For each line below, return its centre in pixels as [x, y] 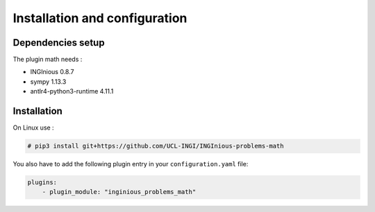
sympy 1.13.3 [48, 81]
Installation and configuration [100, 18]
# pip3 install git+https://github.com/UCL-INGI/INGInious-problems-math [156, 146]
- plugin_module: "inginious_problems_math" [119, 192]
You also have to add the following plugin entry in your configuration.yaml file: [131, 164]
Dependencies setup [59, 43]
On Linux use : [34, 127]
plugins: [42, 183]
